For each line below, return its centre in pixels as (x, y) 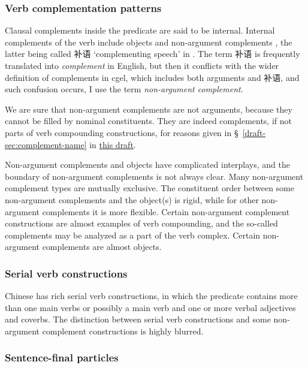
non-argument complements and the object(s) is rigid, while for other (132, 199)
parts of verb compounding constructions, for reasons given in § (122, 132)
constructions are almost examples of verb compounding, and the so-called (141, 223)
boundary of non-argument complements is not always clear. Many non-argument (154, 176)
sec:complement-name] (46, 144)
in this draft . (113, 144)
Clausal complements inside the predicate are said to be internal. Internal (140, 30)
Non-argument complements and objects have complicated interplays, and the (147, 165)
